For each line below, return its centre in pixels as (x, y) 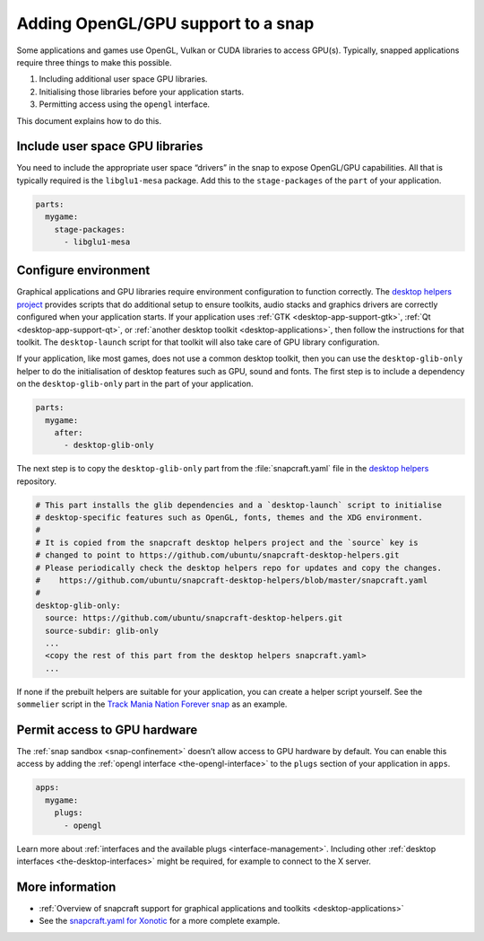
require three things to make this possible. (94, 62)
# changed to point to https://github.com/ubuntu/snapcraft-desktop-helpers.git (217, 555)
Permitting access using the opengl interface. (125, 104)
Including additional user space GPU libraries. (123, 79)
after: (69, 432)
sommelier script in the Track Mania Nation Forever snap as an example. (152, 704)
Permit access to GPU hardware (107, 730)
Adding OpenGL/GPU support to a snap (165, 23)
